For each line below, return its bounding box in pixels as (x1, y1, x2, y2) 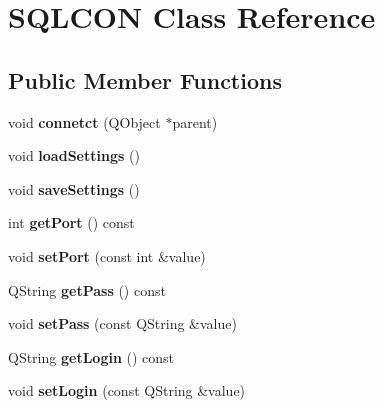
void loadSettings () (8, 145, 140, 166)
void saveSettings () (8, 178, 140, 199)
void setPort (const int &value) (8, 245, 206, 266)
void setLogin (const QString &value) (8, 380, 246, 401)
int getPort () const (8, 212, 135, 233)
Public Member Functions (8, 64, 282, 95)
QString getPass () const (8, 279, 166, 300)
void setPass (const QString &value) (8, 313, 237, 334)
